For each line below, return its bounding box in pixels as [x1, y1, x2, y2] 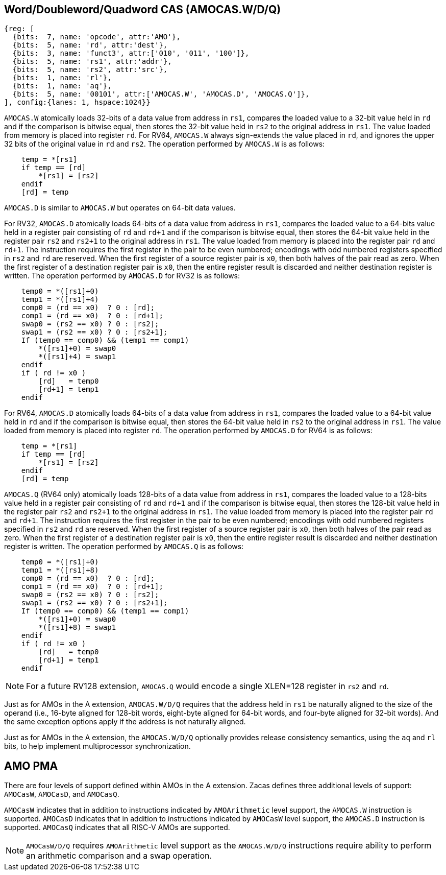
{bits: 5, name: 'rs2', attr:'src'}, [12, 65, 168, 74]
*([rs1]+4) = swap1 [38, 352, 116, 361]
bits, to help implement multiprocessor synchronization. [4, 742, 191, 751]
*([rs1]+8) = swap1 [38, 623, 116, 632]
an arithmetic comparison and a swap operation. [26, 850, 212, 861]
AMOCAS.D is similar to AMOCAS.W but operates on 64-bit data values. [4, 203, 236, 212]
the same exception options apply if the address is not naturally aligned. [4, 717, 246, 726]
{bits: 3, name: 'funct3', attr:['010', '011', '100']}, [12, 49, 250, 58]
